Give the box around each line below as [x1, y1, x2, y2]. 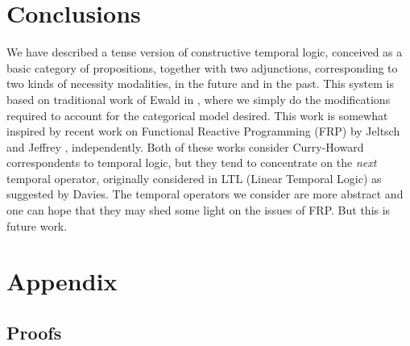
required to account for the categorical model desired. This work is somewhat [6, 106, 388, 123]
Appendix [6, 265, 118, 298]
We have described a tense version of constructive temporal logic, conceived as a [6, 44, 403, 60]
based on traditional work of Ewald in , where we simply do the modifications [6, 90, 391, 107]
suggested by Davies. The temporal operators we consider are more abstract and [6, 186, 404, 202]
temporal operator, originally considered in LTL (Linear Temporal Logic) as [6, 169, 382, 186]
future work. [6, 217, 68, 234]
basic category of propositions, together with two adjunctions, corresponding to [6, 59, 398, 76]
